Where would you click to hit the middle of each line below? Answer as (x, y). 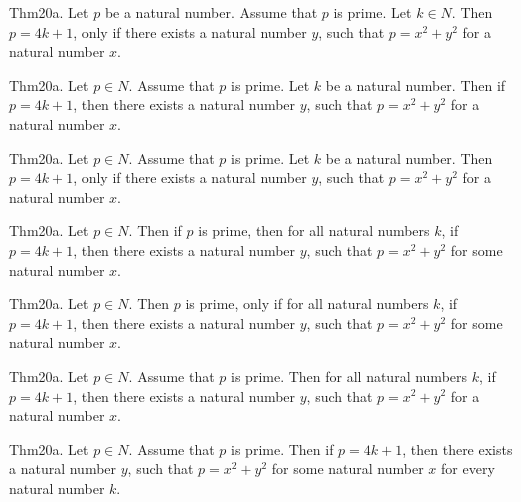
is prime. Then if (282, 448)
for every (468, 468)
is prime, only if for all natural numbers (307, 303)
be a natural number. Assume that (211, 12)
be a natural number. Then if (415, 84)
